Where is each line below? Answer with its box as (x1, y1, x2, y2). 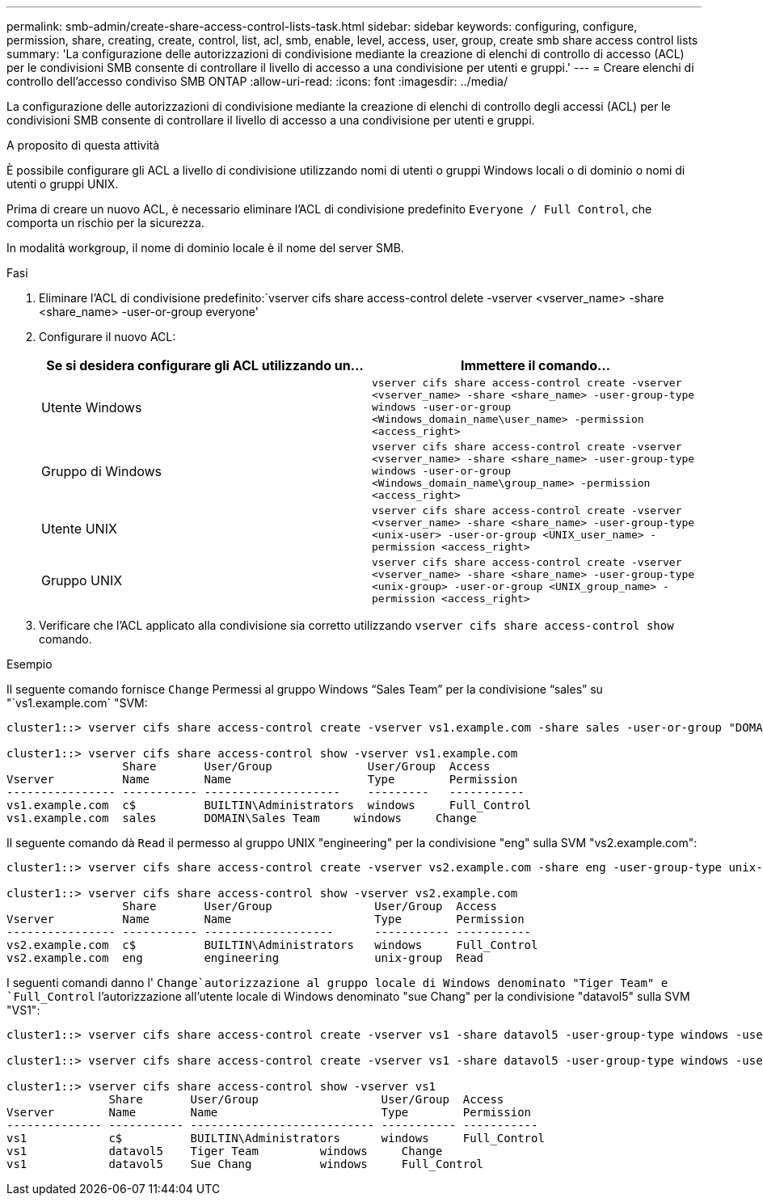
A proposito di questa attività (6, 138, 160, 152)
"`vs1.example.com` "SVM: (6, 696, 148, 710)
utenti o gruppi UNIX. (6, 177, 119, 191)
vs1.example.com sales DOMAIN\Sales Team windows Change (6, 812, 477, 825)
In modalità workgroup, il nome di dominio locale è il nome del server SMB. (6, 241, 404, 255)
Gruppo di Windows (41, 462, 162, 479)
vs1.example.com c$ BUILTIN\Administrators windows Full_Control (6, 799, 532, 812)
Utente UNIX (41, 521, 117, 537)
